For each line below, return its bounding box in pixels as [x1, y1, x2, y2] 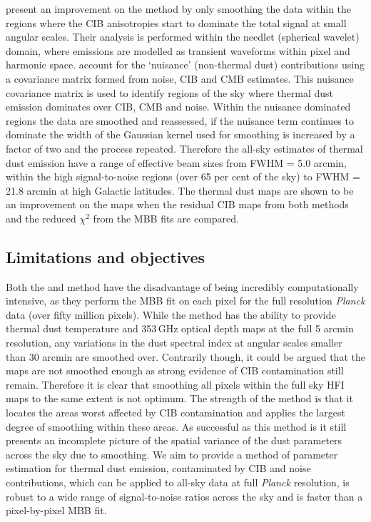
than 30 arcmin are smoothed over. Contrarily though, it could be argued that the [6, 349, 365, 364]
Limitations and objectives [6, 245, 205, 267]
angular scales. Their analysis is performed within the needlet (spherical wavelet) [6, 29, 360, 44]
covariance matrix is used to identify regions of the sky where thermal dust [6, 85, 334, 100]
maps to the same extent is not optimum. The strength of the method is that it [6, 391, 353, 406]
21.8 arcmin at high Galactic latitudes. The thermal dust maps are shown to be [6, 183, 354, 198]
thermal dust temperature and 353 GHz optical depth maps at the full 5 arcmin [6, 321, 354, 336]
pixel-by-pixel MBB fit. [6, 503, 107, 518]
